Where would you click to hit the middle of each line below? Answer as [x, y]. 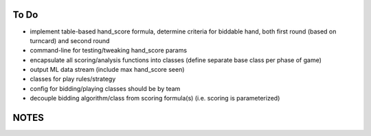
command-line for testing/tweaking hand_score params [109, 51]
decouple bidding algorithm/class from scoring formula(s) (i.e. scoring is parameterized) [155, 98]
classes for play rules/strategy [73, 79]
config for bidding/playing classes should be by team [105, 88]
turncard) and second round [70, 40]
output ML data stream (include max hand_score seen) [107, 70]
